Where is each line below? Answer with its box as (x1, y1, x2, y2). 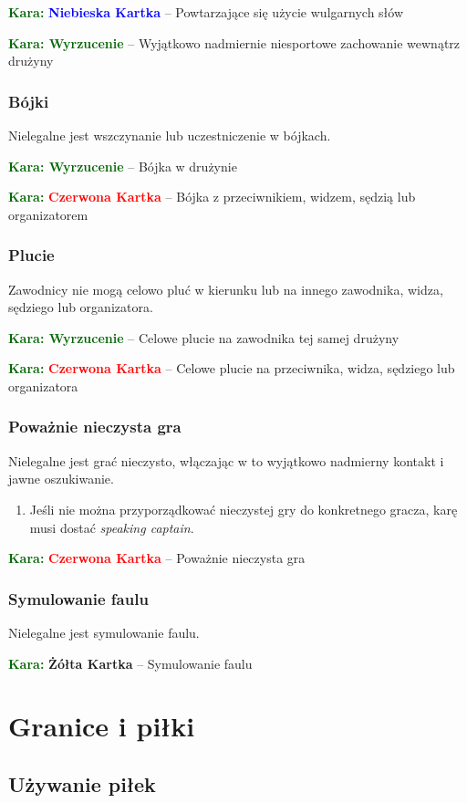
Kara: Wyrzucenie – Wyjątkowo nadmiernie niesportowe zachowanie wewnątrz (8, 33, 461, 52)
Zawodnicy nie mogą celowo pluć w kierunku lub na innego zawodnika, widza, (8, 279, 443, 298)
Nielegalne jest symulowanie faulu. (8, 622, 200, 641)
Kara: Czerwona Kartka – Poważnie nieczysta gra (8, 548, 306, 568)
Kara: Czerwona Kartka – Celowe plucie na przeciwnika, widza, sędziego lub (8, 359, 455, 378)
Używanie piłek (8, 769, 156, 798)
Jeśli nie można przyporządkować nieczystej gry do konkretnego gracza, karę (29, 499, 458, 518)
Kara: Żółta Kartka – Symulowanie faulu (8, 653, 253, 673)
